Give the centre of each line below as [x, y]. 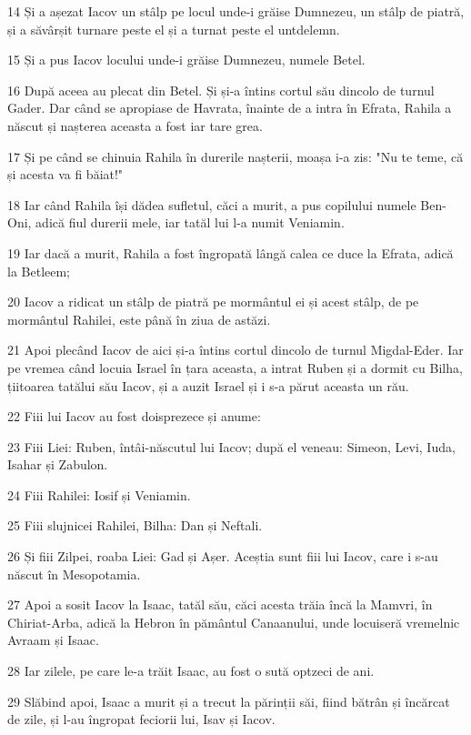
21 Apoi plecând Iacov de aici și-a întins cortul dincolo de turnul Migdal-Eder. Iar [235, 350]
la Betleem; [39, 271]
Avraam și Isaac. [53, 640]
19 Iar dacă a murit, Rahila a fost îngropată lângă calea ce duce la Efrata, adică [230, 252]
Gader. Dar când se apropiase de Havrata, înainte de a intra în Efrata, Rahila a [230, 108]
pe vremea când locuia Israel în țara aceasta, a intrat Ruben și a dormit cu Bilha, [235, 367]
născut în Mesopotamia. [74, 574]
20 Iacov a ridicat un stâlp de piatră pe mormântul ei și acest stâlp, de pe [213, 302]
